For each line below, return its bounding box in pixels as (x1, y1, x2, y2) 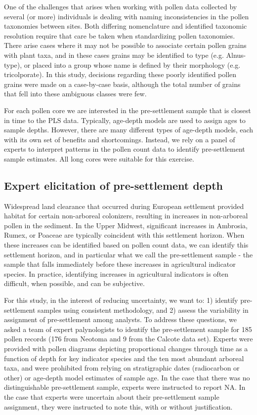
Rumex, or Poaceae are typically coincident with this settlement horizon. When (4, 230, 245, 240)
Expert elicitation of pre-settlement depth (4, 177, 223, 193)
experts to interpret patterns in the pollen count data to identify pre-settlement (4, 144, 245, 154)
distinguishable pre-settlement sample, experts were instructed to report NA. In (4, 382, 246, 392)
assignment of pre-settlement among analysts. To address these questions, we (4, 314, 237, 325)
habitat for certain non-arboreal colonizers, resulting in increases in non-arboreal (4, 210, 248, 221)
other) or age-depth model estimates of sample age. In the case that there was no (4, 372, 250, 382)
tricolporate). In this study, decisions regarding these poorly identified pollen (4, 69, 237, 80)
